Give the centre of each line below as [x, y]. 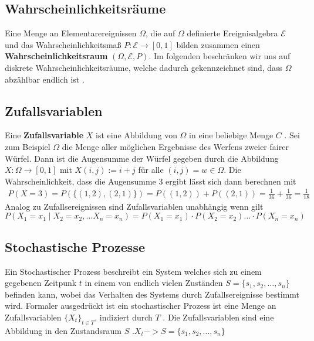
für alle [151, 170]
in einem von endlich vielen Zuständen [154, 283]
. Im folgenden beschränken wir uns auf [220, 56]
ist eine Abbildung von [136, 135]
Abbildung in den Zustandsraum [63, 330]
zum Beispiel [28, 146]
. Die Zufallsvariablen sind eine [218, 317]
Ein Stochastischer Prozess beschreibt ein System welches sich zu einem [133, 271]
